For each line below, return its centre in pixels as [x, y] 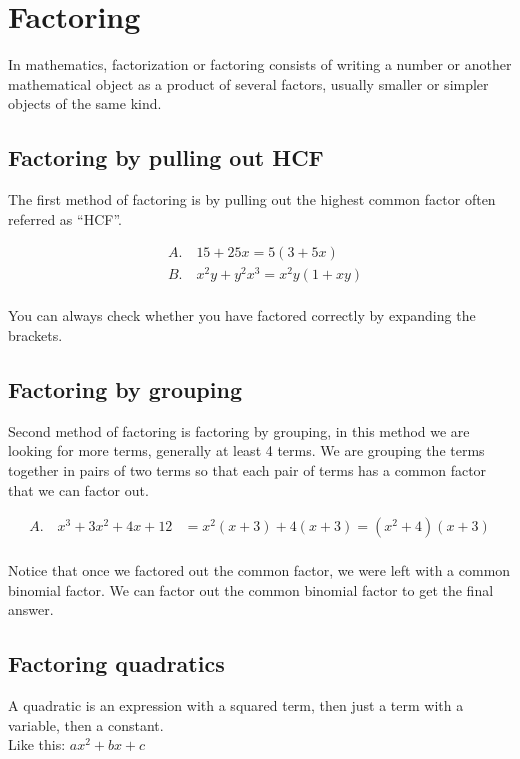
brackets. [35, 335]
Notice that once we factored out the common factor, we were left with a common [259, 570]
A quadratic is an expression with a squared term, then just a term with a [236, 705]
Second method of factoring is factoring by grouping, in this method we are [239, 430]
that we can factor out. [78, 489]
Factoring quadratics [116, 663]
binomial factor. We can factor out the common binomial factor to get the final [251, 589]
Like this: [37, 744]
